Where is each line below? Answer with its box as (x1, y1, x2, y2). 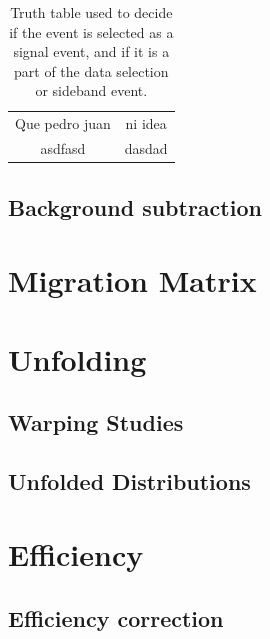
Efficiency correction (8, 603, 224, 634)
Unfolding (8, 338, 147, 379)
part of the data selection (14, 60, 169, 81)
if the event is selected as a (9, 21, 174, 42)
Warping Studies (8, 407, 184, 438)
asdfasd (40, 138, 86, 159)
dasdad (124, 138, 168, 159)
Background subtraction (8, 191, 262, 222)
